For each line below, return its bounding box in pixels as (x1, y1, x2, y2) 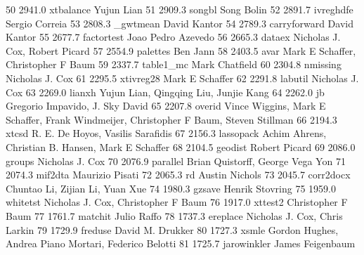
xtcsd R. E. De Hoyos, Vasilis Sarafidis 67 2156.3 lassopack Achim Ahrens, (6, 126, 327, 140)
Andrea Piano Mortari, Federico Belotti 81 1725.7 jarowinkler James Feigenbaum (6, 236, 356, 251)
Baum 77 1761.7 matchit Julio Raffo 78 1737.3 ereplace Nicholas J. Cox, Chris (6, 208, 343, 223)
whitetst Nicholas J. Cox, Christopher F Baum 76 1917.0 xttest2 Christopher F (6, 195, 348, 209)
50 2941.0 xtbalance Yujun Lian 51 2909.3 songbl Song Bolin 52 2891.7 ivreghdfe (6, 2, 353, 16)
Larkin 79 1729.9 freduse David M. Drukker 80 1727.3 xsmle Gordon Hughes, (6, 222, 339, 237)
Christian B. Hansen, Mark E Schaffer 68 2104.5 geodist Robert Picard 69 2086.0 (6, 139, 356, 154)
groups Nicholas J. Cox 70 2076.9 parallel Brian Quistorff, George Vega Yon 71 (6, 153, 346, 168)
